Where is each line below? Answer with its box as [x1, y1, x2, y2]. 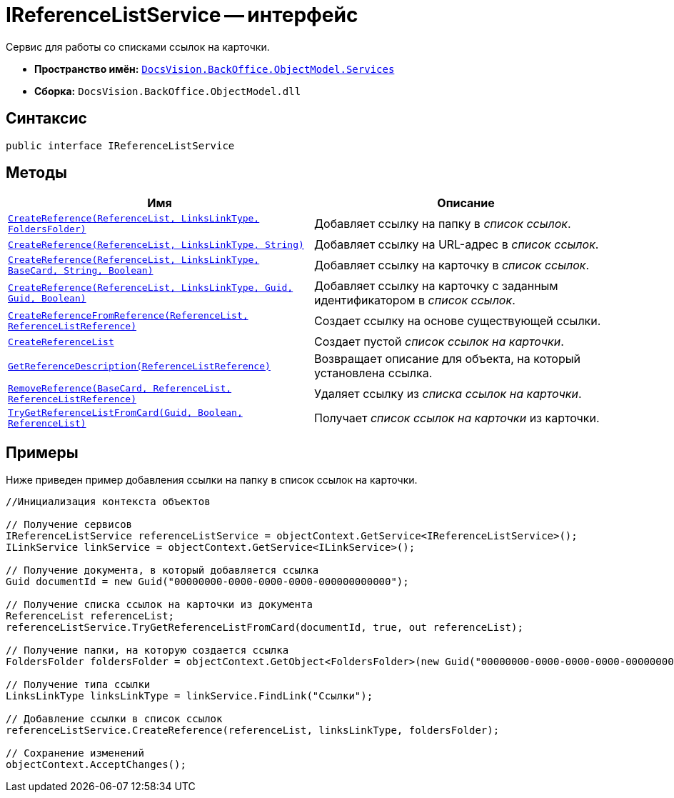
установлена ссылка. [314, 366, 433, 381]
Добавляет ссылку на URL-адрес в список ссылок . [314, 237, 599, 252]
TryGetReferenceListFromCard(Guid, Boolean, [8, 407, 243, 419]
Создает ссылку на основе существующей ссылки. [314, 314, 601, 329]
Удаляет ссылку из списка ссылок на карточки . [314, 386, 582, 402]
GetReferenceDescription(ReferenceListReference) [8, 360, 271, 371]
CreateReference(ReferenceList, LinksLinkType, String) [8, 239, 304, 250]
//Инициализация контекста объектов [6, 496, 211, 508]
